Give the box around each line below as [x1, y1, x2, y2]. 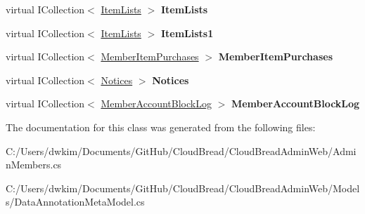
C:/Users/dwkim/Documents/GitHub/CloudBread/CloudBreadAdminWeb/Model [6, 180, 360, 195]
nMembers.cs [6, 157, 62, 172]
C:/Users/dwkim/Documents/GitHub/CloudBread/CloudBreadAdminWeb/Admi [6, 143, 357, 158]
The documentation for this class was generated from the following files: [6, 119, 316, 134]
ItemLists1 [160, 25, 214, 40]
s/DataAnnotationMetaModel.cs [6, 194, 145, 209]
